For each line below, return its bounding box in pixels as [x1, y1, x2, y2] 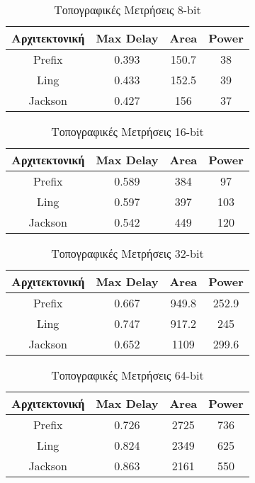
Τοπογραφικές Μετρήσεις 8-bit [54, 1, 201, 18]
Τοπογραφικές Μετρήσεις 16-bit [51, 123, 204, 140]
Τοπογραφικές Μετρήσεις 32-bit [51, 245, 204, 261]
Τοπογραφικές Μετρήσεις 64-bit [51, 367, 204, 383]
